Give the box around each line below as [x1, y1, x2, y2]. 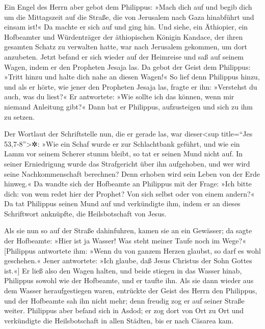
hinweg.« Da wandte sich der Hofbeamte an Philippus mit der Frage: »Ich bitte [4, 178, 252, 189]
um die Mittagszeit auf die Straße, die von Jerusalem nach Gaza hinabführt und [4, 11, 254, 22]
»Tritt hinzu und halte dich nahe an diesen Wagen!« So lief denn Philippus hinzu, [4, 71, 260, 82]
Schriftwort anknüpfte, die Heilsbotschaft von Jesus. [4, 208, 167, 218]
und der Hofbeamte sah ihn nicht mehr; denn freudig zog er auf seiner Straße [4, 295, 245, 306]
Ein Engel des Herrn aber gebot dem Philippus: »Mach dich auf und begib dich [4, 2, 252, 12]
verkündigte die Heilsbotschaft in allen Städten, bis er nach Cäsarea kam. [4, 315, 234, 325]
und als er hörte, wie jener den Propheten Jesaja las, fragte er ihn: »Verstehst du [4, 81, 257, 92]
